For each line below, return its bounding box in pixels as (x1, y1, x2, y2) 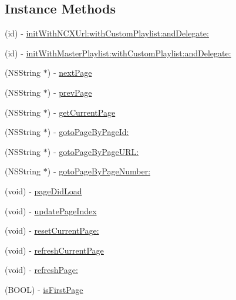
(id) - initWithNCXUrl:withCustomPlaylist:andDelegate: (5, 27, 209, 39)
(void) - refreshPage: (5, 264, 78, 276)
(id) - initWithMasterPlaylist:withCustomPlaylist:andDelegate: (5, 46, 231, 59)
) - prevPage (47, 86, 92, 98)
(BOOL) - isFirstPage (5, 283, 83, 295)
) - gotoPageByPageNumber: (47, 165, 151, 177)
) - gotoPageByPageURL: (47, 145, 139, 157)
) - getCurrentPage (47, 106, 116, 118)
